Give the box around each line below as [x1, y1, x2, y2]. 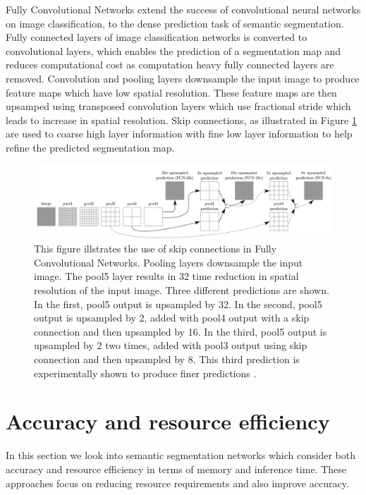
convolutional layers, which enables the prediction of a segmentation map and [6, 43, 341, 58]
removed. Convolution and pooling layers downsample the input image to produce [6, 71, 360, 85]
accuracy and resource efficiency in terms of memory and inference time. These [6, 461, 346, 476]
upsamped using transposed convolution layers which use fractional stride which [6, 99, 351, 114]
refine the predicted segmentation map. [6, 140, 175, 154]
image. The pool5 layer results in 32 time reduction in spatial [34, 269, 299, 283]
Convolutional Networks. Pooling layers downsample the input [34, 255, 303, 269]
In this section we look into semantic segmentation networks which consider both [6, 448, 355, 463]
